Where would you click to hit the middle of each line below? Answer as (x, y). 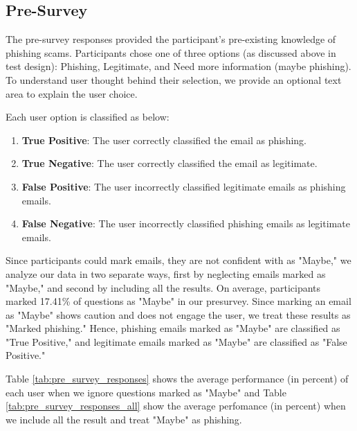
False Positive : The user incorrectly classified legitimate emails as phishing (184, 186)
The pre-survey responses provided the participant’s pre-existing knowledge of (171, 39)
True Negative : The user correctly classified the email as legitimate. (170, 163)
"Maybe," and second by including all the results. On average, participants (163, 287)
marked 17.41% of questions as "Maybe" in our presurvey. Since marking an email (178, 301)
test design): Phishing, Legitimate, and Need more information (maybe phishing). (178, 66)
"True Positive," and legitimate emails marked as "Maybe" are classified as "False (176, 341)
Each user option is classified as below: (88, 117)
